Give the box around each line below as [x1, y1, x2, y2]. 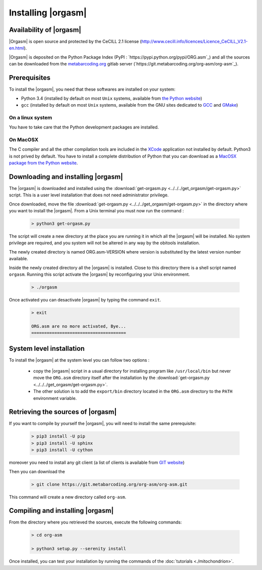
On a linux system [9, 114, 52, 121]
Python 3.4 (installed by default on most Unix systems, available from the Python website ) [21, 95, 202, 101]
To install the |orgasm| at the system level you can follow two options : [9, 357, 150, 363]
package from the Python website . [9, 160, 78, 166]
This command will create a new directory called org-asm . [9, 494, 127, 500]
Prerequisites [9, 74, 50, 82]
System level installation [9, 344, 85, 352]
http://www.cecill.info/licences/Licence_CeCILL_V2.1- [141, 39, 248, 45]
